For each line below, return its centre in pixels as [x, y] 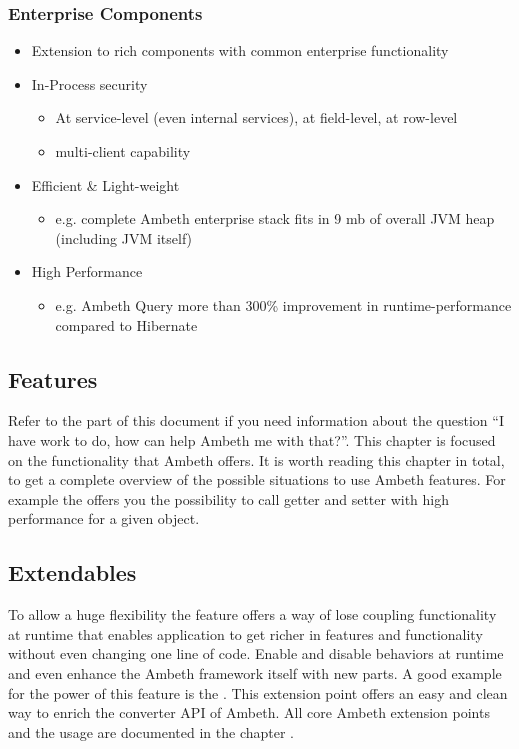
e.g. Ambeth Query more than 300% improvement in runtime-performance [283, 304]
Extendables [72, 572]
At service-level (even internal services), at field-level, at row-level [256, 117]
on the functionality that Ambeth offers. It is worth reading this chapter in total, [256, 459]
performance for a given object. [104, 518]
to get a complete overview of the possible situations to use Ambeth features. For [257, 479]
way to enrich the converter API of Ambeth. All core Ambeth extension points [249, 712]
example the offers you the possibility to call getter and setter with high [229, 498]
